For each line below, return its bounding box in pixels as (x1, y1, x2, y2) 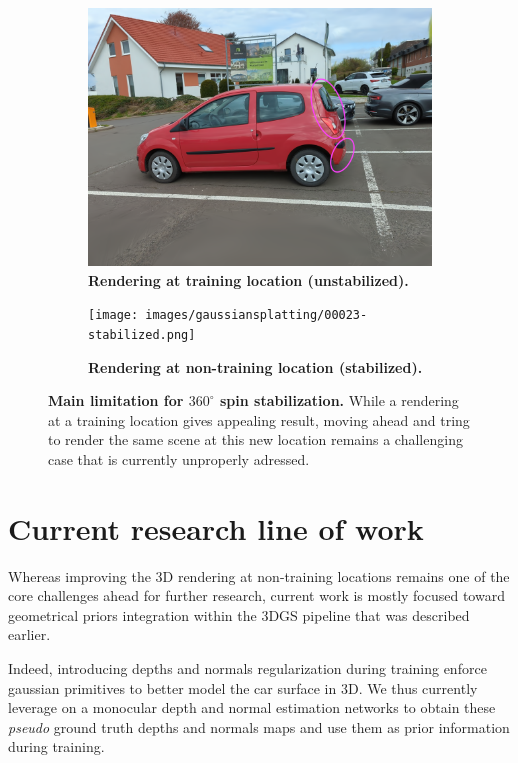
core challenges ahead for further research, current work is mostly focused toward (8, 585, 505, 606)
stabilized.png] (88, 327, 196, 342)
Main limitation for (48, 390, 184, 411)
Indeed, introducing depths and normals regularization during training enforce (8, 657, 487, 678)
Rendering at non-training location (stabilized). (88, 356, 423, 377)
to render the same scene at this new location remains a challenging (48, 429, 463, 450)
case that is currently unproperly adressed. (48, 448, 310, 469)
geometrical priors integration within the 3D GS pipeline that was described (8, 604, 470, 625)
